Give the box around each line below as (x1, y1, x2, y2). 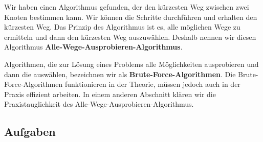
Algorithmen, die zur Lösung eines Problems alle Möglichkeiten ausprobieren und (4, 58, 259, 69)
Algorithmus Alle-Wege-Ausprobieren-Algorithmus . (4, 41, 183, 52)
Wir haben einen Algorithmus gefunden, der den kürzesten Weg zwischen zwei (4, 2, 249, 12)
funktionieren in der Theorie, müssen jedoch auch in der (64, 79, 240, 89)
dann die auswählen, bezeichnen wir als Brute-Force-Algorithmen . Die (4, 68, 236, 79)
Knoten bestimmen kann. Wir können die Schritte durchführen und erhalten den (4, 11, 257, 22)
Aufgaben (4, 124, 56, 139)
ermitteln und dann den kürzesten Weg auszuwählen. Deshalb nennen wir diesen (4, 31, 256, 42)
